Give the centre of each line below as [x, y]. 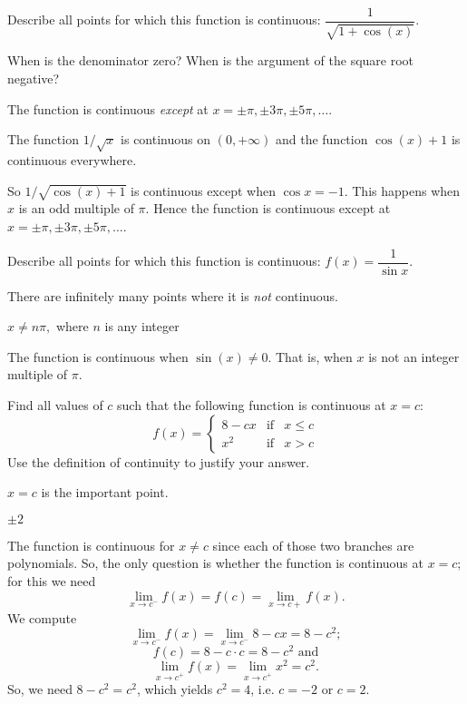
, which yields [175, 689]
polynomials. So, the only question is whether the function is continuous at [215, 563]
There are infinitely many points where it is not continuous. [173, 295]
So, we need [40, 689]
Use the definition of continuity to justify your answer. [159, 461]
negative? [34, 78]
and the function [321, 139]
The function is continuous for [91, 545]
